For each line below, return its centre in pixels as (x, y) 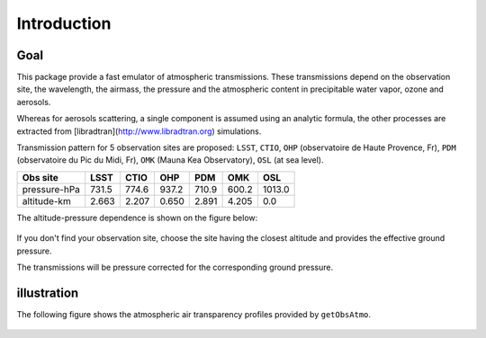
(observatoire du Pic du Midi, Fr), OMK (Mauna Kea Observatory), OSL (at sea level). (170, 160)
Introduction (64, 23)
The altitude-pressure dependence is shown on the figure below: (137, 218)
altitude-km (46, 200)
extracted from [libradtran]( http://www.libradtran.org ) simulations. (139, 131)
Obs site (40, 177)
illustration (48, 293)
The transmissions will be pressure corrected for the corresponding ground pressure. (175, 267)
